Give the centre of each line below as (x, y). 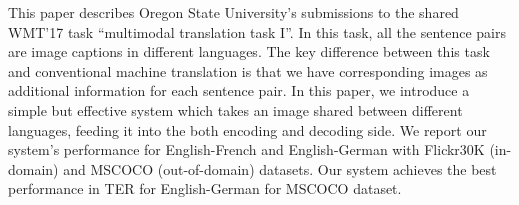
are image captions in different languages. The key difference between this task (249, 51)
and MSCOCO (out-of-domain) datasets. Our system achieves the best (280, 168)
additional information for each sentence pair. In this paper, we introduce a (239, 90)
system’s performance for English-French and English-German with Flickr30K (246, 149)
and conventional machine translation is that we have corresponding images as (248, 70)
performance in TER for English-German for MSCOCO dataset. (205, 188)
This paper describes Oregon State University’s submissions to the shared (233, 12)
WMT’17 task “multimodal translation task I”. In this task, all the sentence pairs (257, 31)
